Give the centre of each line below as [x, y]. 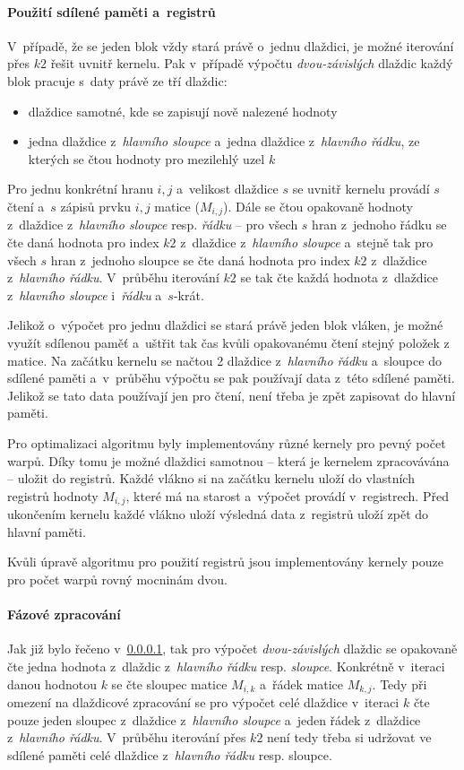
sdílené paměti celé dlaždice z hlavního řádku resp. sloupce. [170, 754]
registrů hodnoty [53, 495]
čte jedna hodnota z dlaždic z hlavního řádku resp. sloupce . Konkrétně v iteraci [226, 666]
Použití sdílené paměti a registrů [112, 11]
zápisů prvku [96, 206]
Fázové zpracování [64, 614]
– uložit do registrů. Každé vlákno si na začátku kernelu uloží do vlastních [211, 478]
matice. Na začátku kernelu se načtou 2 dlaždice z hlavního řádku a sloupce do [224, 360]
